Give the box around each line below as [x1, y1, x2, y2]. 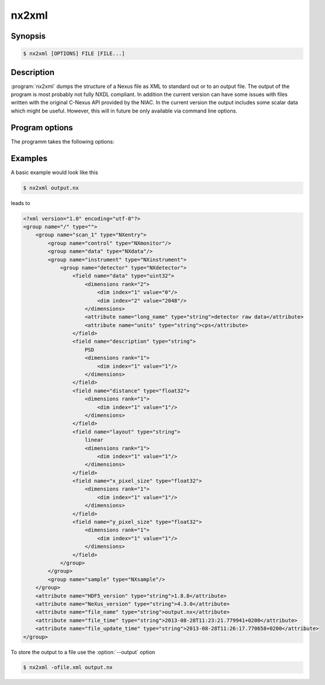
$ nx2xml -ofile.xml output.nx [23, 664, 113, 671]
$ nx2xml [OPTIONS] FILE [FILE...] [23, 50, 125, 57]
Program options [11, 122, 73, 132]
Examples [11, 153, 48, 163]
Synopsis [11, 31, 46, 41]
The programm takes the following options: [11, 138, 115, 145]
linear [85, 437, 103, 444]
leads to [11, 199, 30, 206]
